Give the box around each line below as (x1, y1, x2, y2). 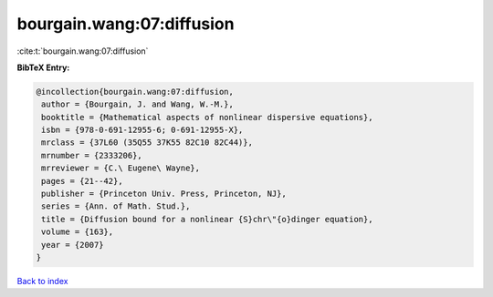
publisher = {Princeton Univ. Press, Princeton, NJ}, (41, 189, 287, 200)
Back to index (16, 275, 68, 286)
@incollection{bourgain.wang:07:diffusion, (36, 87, 235, 97)
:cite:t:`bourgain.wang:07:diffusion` (16, 46, 149, 56)
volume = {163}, (41, 227, 114, 237)
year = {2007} (41, 240, 104, 250)
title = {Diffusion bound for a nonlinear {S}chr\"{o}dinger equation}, (41, 214, 373, 224)
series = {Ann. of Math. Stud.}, (41, 201, 191, 211)
